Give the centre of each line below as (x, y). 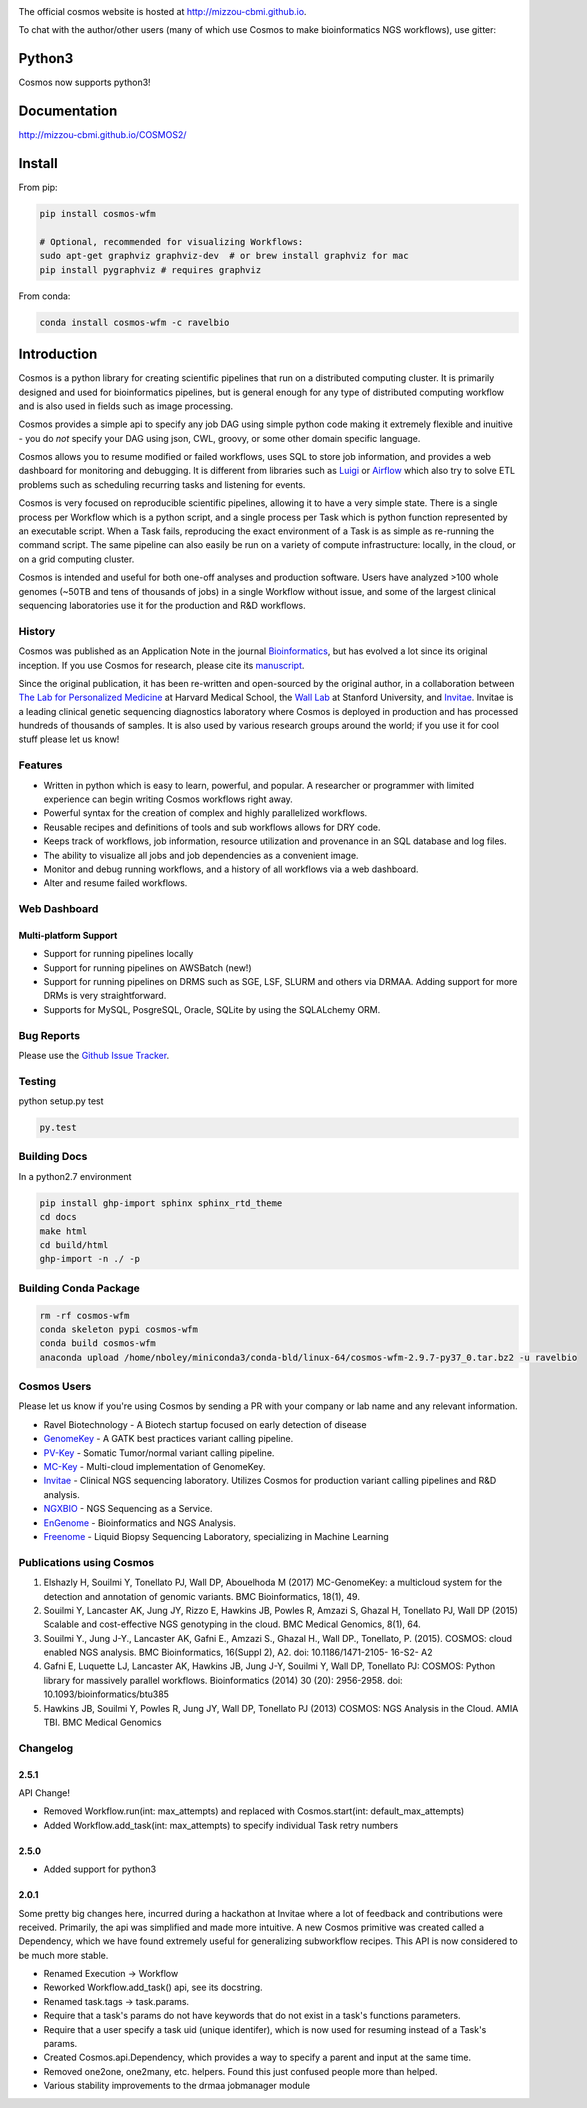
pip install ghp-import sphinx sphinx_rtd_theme (161, 1203)
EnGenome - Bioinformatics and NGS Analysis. (140, 1522)
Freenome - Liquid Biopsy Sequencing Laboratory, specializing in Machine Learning (216, 1536)
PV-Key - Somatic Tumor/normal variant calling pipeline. (159, 1452)
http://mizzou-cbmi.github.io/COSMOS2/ (102, 135)
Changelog (46, 1748)
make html (63, 1231)
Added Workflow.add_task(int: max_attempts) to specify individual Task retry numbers (221, 1825)
